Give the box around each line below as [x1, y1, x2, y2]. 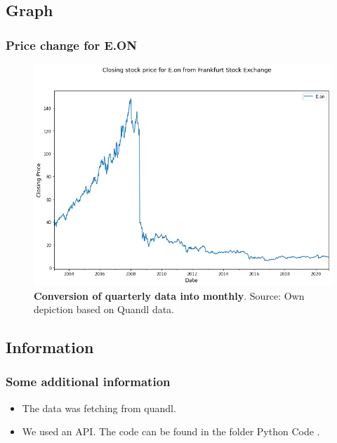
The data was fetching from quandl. [22, 400, 176, 415]
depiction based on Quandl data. [34, 302, 175, 317]
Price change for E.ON [6, 36, 137, 53]
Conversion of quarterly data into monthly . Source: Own [34, 288, 305, 303]
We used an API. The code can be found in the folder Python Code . [22, 424, 320, 439]
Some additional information [6, 373, 171, 390]
